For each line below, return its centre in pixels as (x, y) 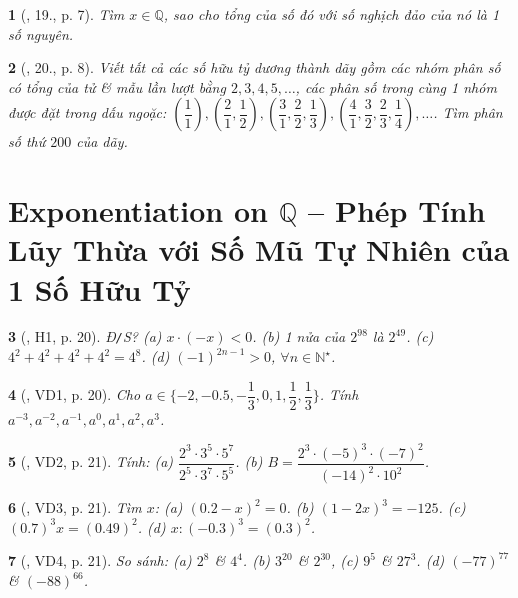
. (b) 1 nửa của (299, 336)
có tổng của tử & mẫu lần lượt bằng (117, 86)
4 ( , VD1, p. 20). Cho (74, 394)
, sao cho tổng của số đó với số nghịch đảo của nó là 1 (331, 14)
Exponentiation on (138, 210)
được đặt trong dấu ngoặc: (87, 112)
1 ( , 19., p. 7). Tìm (66, 14)
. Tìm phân (468, 112)
